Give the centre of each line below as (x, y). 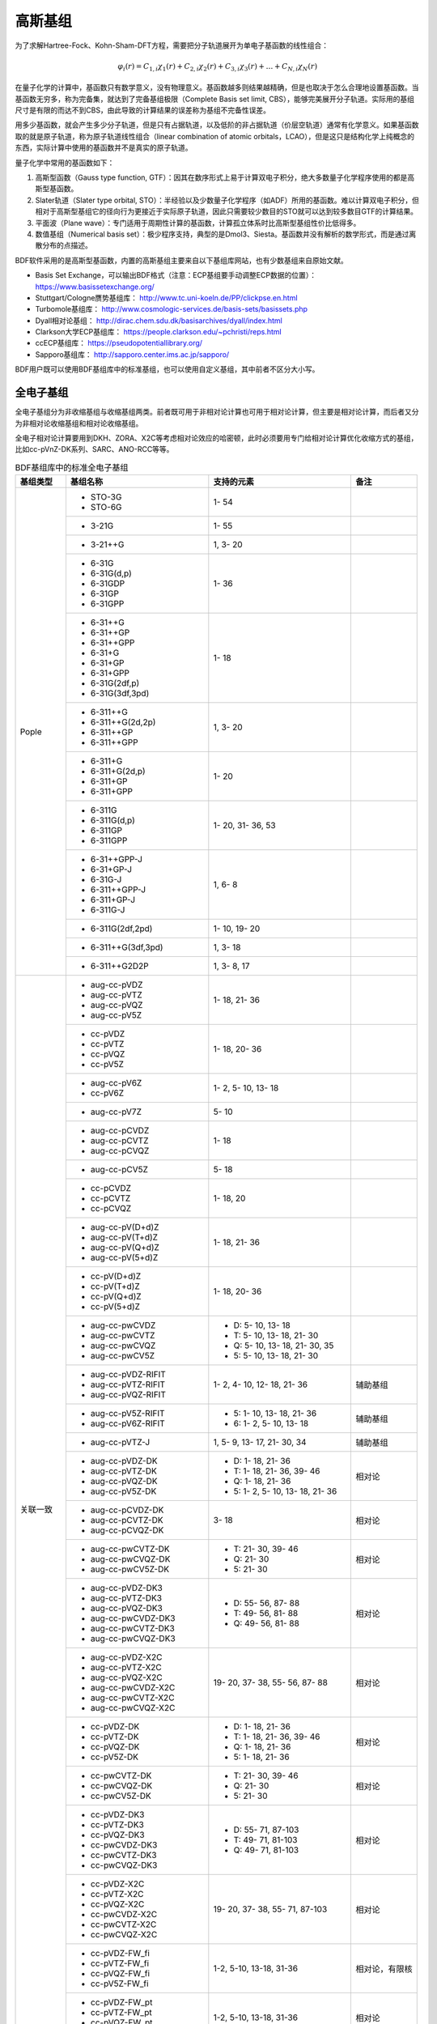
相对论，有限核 (384, 1969)
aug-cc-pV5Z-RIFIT (127, 1414)
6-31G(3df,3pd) (120, 694)
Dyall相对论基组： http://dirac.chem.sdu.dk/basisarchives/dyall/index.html (159, 321)
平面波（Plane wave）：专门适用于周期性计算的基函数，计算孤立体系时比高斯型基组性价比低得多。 (198, 223)
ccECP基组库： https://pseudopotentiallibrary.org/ (119, 343)
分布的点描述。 (67, 245)
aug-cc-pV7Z (116, 1112)
